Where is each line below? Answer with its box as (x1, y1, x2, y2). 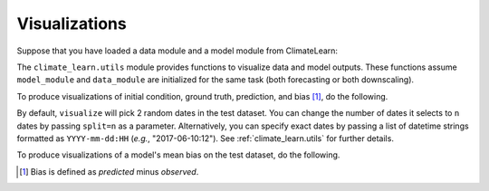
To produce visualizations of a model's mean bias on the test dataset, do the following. (16, 149, 340, 160)
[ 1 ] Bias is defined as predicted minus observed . (19, 166, 199, 177)
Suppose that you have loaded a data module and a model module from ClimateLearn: (16, 45, 339, 56)
